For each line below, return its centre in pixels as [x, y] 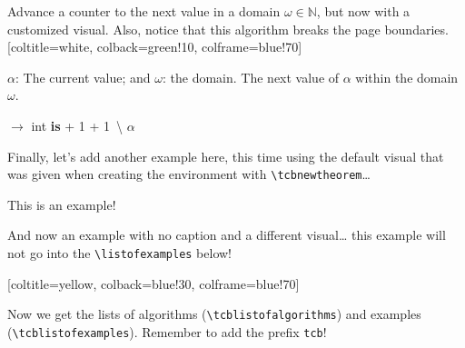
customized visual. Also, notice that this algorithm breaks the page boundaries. [228, 29]
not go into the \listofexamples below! [120, 253]
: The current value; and [83, 77]
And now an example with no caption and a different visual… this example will [227, 235]
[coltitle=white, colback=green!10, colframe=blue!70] [155, 47]
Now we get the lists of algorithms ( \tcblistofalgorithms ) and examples [214, 314]
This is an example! [62, 204]
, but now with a [363, 11]
